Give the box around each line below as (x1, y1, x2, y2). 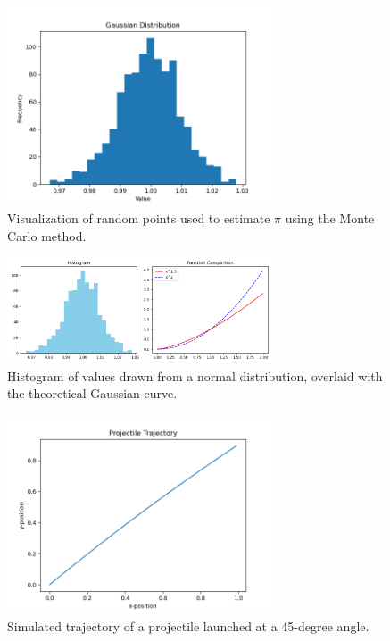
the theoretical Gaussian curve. (7, 384, 178, 403)
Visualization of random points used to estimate (7, 209, 270, 228)
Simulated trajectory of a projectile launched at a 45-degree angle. (7, 617, 369, 636)
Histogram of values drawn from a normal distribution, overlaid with (7, 366, 383, 385)
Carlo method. (7, 226, 87, 245)
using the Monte (285, 209, 375, 228)
